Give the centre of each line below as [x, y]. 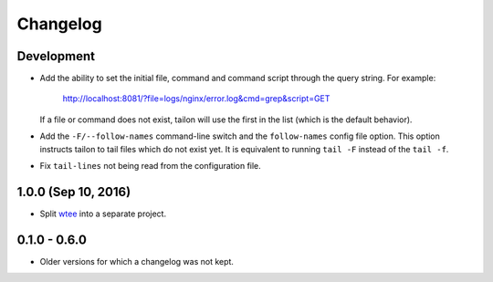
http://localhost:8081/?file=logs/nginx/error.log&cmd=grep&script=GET [196, 99]
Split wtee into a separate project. [103, 214]
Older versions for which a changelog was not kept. [137, 261]
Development [56, 56]
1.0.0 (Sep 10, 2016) [74, 192]
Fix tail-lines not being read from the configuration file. [151, 166]
